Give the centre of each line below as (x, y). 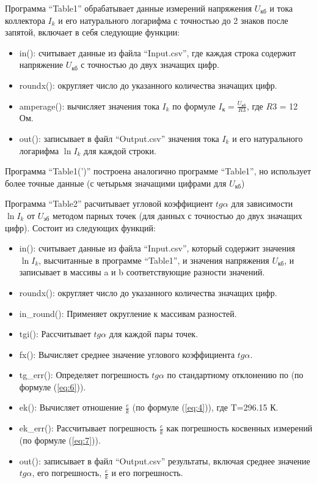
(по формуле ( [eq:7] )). (60, 440)
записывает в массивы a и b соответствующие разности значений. (142, 272)
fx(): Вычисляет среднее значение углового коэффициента (127, 354)
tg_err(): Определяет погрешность (84, 375)
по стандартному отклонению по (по (235, 375)
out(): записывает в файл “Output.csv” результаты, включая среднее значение (165, 460)
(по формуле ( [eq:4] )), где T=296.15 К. (205, 407)
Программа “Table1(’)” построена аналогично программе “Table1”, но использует (158, 171)
